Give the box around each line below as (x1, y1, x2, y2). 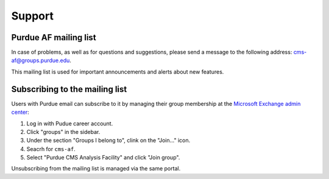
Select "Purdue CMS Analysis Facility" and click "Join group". (26, 154, 180, 161)
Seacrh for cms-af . (26, 145, 76, 152)
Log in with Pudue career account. (26, 119, 113, 127)
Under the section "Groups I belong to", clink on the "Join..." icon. (26, 137, 191, 144)
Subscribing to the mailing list (11, 84, 127, 94)
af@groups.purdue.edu (11, 57, 70, 64)
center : (11, 108, 30, 116)
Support (11, 9, 54, 23)
